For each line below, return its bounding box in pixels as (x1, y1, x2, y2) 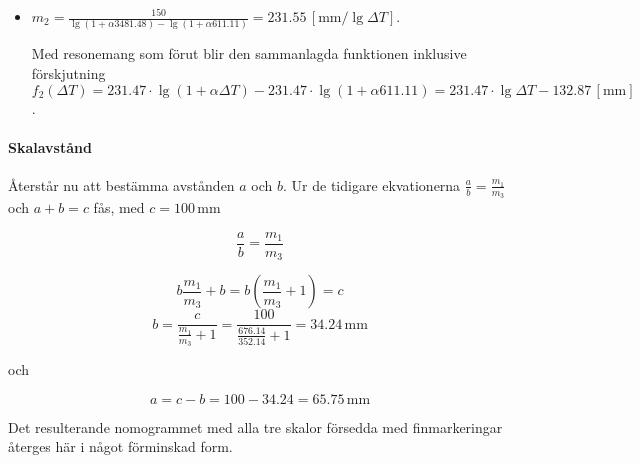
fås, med (93, 197, 145, 218)
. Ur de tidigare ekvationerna (283, 174, 461, 195)
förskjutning (31, 62, 106, 83)
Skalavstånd (8, 136, 92, 157)
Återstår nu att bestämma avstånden (8, 174, 235, 195)
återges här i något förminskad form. (8, 436, 233, 457)
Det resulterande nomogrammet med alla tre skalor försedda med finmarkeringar (8, 416, 503, 437)
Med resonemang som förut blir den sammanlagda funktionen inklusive (31, 43, 467, 64)
